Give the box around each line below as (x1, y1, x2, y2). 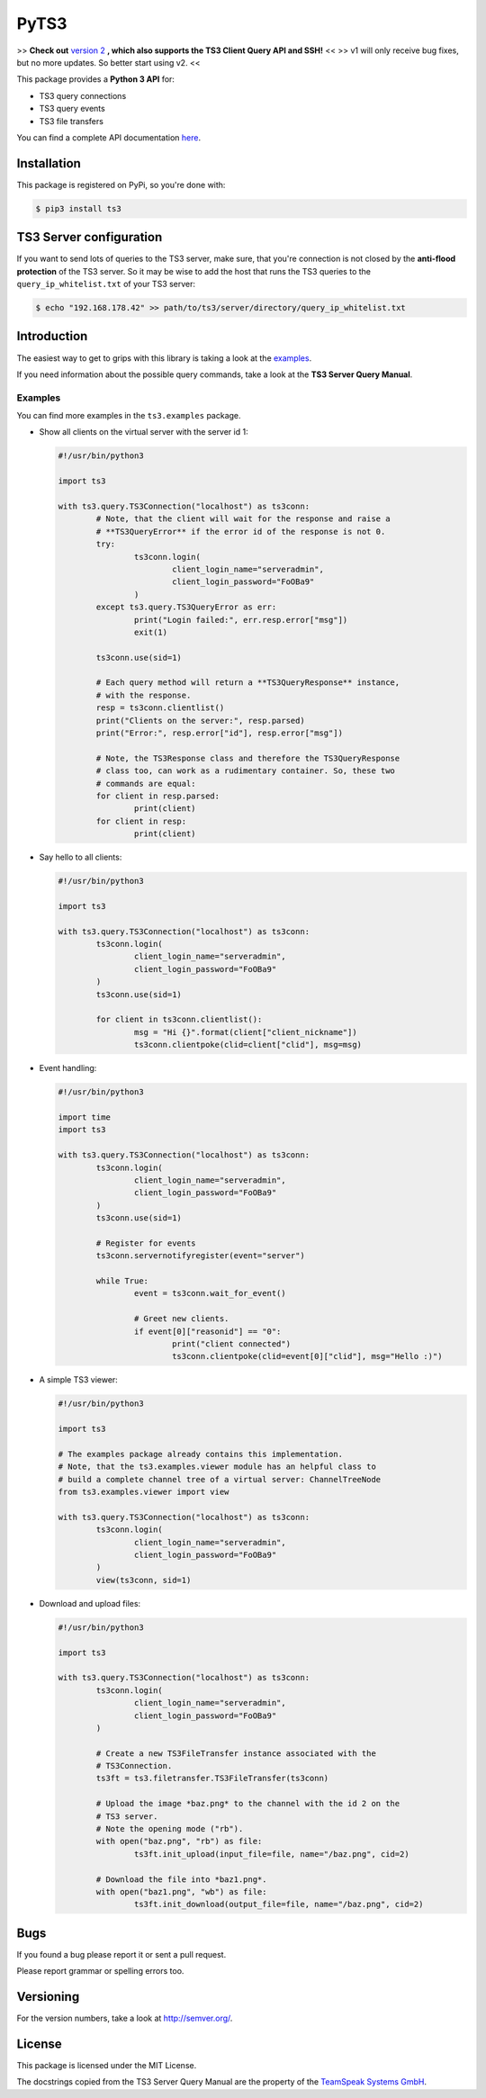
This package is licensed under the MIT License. (16, 2060, 197, 2071)
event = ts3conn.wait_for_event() (133, 1288, 287, 1299)
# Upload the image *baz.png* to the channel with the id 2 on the (95, 1798, 400, 1809)
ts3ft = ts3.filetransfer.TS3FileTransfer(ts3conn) (95, 1773, 329, 1784)
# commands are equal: (95, 779, 197, 788)
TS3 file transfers (39, 115, 103, 126)
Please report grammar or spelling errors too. (16, 1966, 184, 1976)
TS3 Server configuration (16, 230, 163, 245)
